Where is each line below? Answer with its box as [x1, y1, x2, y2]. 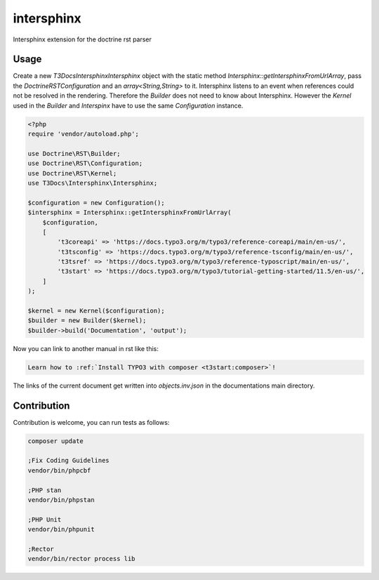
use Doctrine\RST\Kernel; [27, 169, 117, 177]
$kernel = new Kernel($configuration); [27, 307, 165, 315]
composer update [27, 437, 84, 445]
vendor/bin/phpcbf [27, 466, 91, 474]
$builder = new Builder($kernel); [27, 317, 147, 324]
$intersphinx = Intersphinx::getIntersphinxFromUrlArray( [27, 209, 232, 217]
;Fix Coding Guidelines [27, 456, 110, 465]
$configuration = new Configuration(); [27, 199, 165, 206]
